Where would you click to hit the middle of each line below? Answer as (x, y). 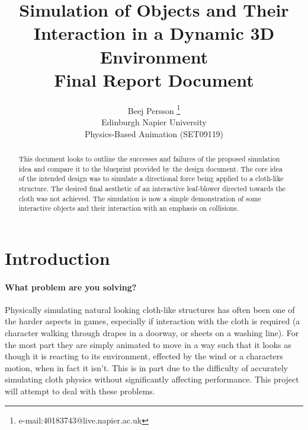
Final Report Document (154, 79)
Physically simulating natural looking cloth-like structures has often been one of (150, 309)
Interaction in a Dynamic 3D (154, 33)
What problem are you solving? (71, 287)
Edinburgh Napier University (154, 121)
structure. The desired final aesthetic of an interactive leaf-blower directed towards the (152, 188)
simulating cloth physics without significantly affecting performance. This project (152, 379)
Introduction (57, 257)
